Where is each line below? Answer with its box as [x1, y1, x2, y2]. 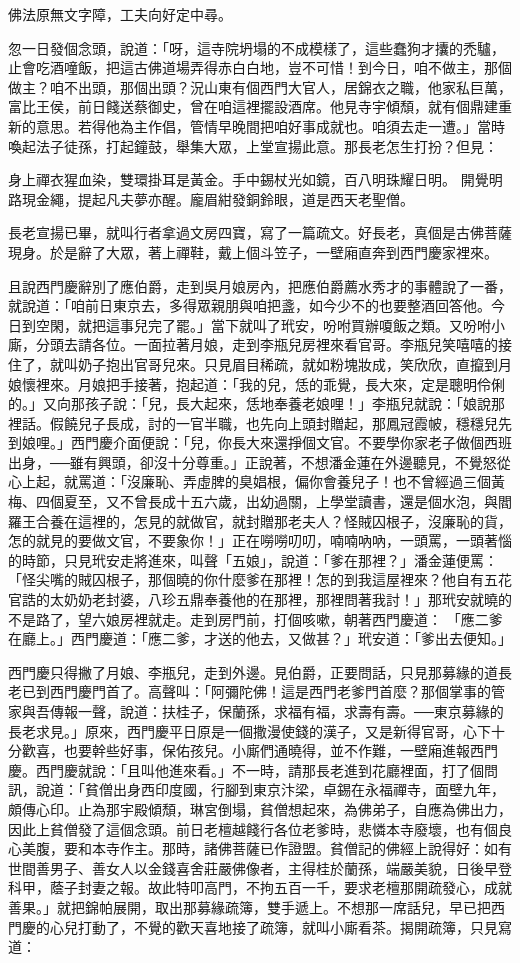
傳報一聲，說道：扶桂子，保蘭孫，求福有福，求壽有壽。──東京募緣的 [49, 701, 504, 721]
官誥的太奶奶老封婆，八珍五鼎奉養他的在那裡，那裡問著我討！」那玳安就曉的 [8, 589, 512, 610]
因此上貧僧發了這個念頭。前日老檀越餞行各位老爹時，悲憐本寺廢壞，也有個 [8, 818, 498, 839]
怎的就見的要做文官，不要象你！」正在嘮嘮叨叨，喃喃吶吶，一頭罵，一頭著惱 [8, 530, 512, 551]
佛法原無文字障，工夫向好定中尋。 [8, 4, 232, 24]
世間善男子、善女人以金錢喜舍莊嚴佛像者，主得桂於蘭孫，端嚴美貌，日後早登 [8, 857, 512, 878]
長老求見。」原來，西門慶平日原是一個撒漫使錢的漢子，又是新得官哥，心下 [8, 720, 491, 741]
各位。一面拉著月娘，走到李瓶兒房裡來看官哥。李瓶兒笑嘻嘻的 [91, 334, 498, 355]
